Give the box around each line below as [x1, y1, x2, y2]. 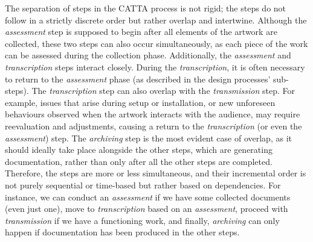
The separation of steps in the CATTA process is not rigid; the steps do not [5, 2, 286, 14]
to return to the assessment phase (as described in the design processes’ [5, 72, 271, 85]
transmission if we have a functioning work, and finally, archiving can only [5, 214, 280, 226]
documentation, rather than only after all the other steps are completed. [5, 155, 273, 167]
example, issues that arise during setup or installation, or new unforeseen [5, 96, 276, 108]
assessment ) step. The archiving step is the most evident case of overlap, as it [5, 131, 292, 144]
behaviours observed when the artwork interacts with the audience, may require [5, 108, 300, 120]
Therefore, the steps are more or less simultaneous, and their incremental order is [5, 167, 306, 179]
